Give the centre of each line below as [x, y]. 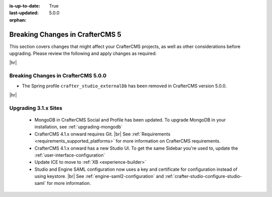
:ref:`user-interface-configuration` [70, 155]
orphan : [18, 20]
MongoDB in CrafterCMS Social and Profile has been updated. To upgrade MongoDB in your [130, 120]
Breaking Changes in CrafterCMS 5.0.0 [58, 76]
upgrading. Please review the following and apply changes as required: [83, 53]
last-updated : [24, 13]
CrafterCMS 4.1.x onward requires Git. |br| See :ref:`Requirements [103, 134]
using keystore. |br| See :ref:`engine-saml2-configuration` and [99, 176]
